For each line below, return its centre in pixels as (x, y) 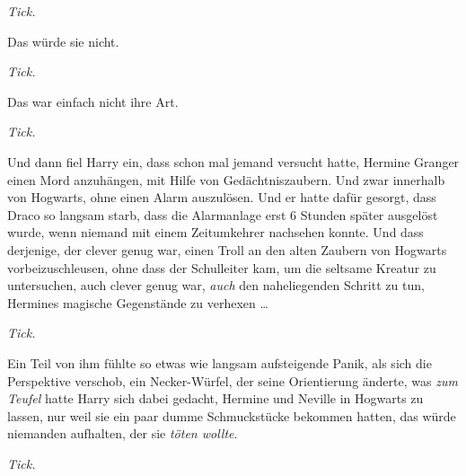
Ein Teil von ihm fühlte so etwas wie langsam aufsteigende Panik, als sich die (220, 362)
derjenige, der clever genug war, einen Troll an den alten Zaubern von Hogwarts (227, 249)
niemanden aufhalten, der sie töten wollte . (123, 433)
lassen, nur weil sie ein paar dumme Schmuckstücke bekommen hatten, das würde (232, 415)
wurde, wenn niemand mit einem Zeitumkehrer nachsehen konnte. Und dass (215, 232)
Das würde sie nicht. (63, 41)
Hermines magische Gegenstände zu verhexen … (138, 302)
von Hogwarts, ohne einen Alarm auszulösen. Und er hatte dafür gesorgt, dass (222, 197)
